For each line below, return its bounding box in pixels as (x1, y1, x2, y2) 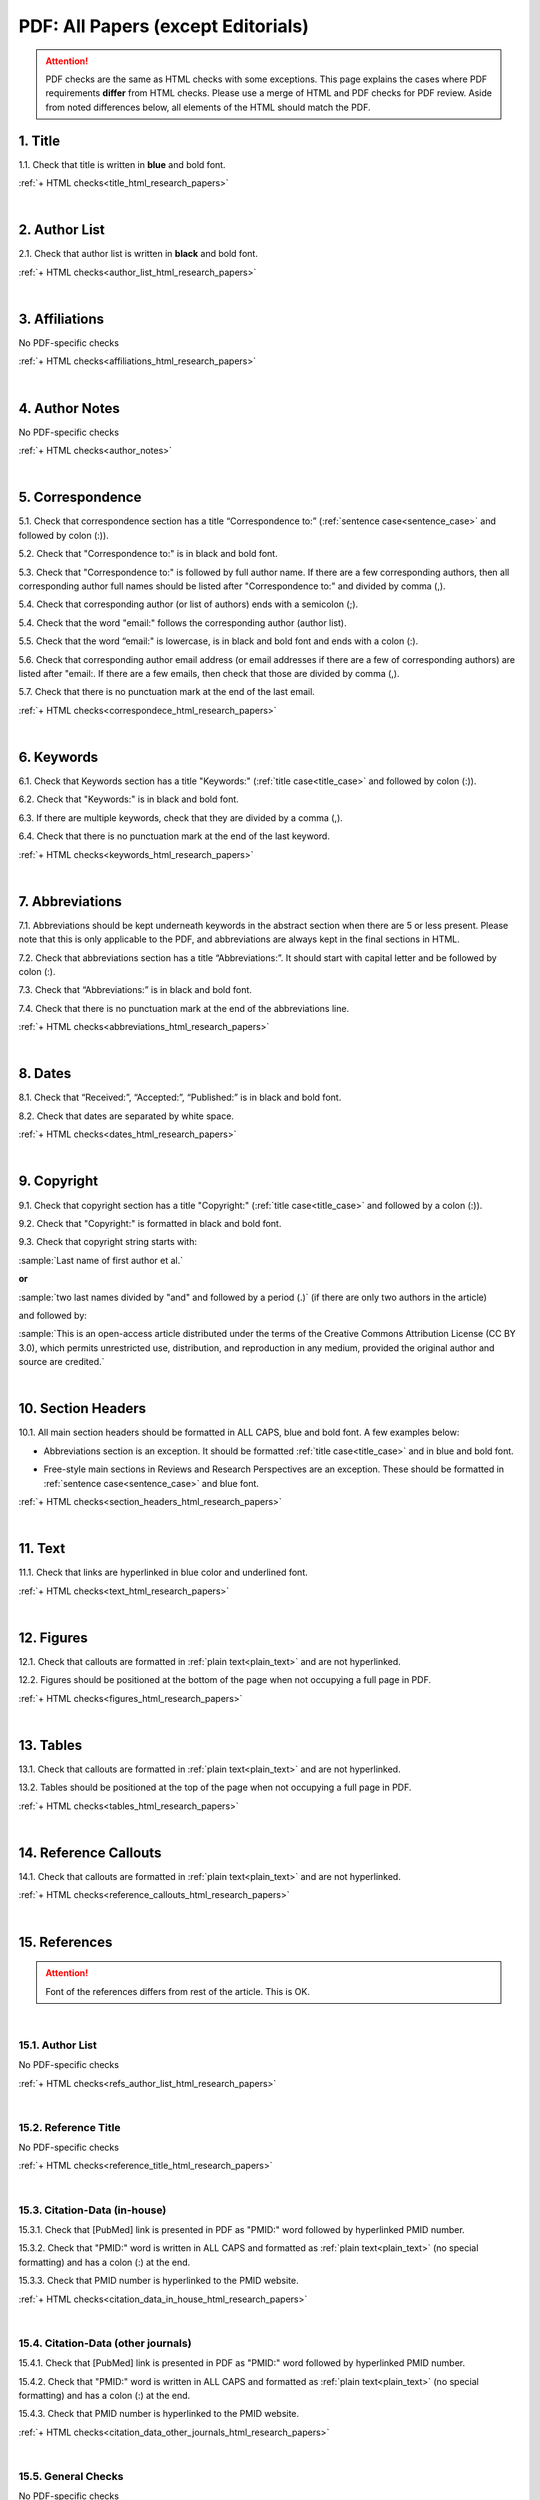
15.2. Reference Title (18, 2120, 121, 2134)
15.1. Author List (18, 2038, 97, 2052)
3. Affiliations (18, 310, 105, 327)
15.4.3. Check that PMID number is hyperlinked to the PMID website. (18, 2408, 300, 2420)
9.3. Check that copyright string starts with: (18, 1236, 198, 1248)
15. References (18, 1933, 113, 1950)
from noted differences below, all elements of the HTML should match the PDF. (45, 101, 371, 113)
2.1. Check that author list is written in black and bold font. (18, 248, 259, 260)
